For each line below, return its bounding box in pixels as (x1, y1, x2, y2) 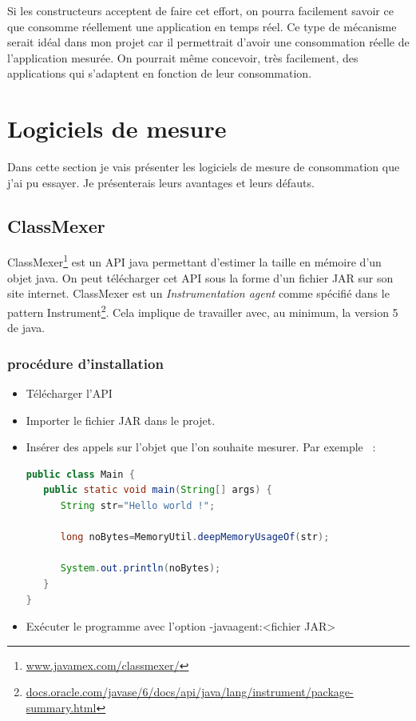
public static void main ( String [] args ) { (43, 484, 272, 496)
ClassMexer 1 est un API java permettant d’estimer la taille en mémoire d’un (7, 251, 382, 270)
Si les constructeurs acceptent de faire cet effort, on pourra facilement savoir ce (7, 2, 394, 18)
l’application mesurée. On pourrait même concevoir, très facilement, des (7, 49, 359, 66)
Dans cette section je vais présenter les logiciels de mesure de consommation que (7, 158, 400, 175)
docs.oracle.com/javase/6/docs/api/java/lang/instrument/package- (26, 683, 354, 700)
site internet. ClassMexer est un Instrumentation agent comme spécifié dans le (7, 285, 390, 302)
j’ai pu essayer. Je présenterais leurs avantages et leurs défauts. (7, 174, 315, 190)
